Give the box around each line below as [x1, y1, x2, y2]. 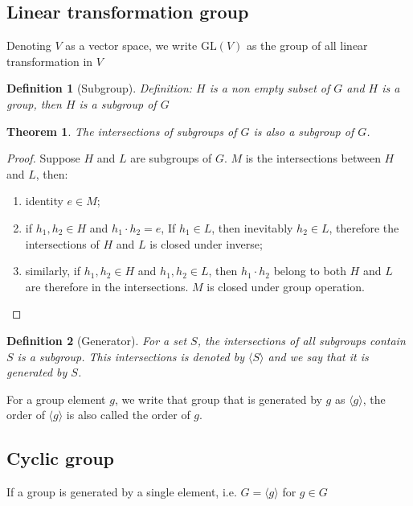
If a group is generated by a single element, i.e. [6, 483, 237, 500]
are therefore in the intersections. [25, 278, 189, 294]
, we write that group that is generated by [114, 390, 322, 407]
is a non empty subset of [209, 80, 330, 97]
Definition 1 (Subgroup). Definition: [6, 80, 193, 97]
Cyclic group [6, 446, 115, 471]
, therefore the [329, 219, 399, 236]
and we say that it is [268, 348, 369, 364]
